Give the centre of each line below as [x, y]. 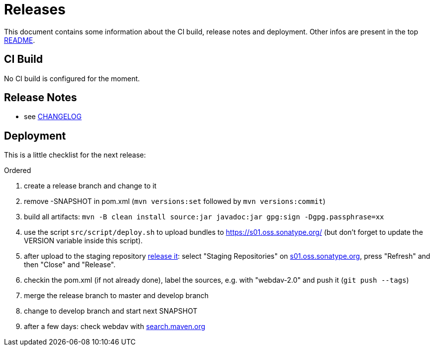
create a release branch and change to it [90, 186]
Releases [35, 9]
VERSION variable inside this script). [83, 241]
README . [20, 40]
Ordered [18, 171]
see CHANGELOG [53, 117]
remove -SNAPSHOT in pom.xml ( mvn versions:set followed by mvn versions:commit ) [175, 201]
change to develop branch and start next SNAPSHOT [111, 311]
